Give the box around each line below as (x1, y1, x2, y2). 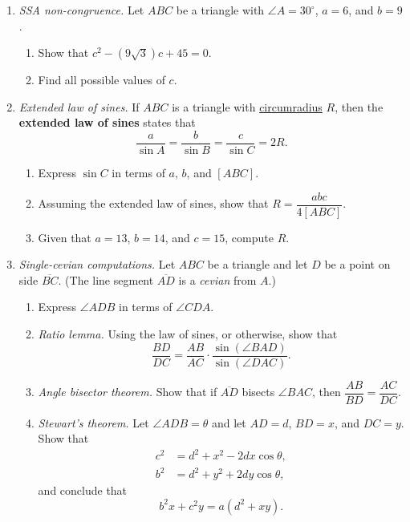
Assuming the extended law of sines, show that (38, 195, 269, 212)
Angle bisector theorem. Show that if (38, 383, 217, 400)
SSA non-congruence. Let (18, 2, 144, 18)
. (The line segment (58, 271, 154, 288)
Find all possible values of (38, 71, 165, 88)
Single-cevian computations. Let (18, 256, 176, 273)
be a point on (324, 256, 391, 273)
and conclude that (38, 482, 128, 499)
